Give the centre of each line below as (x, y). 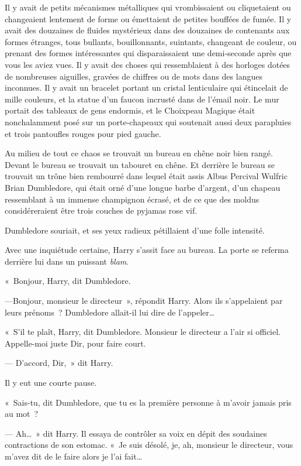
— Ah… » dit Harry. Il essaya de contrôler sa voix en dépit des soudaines (136, 433)
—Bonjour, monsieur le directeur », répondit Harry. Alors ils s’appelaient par (144, 301)
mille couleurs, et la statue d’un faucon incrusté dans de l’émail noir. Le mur (142, 99)
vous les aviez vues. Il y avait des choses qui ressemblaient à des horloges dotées (148, 64)
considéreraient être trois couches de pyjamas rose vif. (101, 210)
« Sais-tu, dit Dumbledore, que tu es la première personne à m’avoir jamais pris (148, 402)
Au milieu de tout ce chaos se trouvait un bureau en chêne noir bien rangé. (139, 153)
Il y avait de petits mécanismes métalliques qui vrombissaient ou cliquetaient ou (148, 7)
